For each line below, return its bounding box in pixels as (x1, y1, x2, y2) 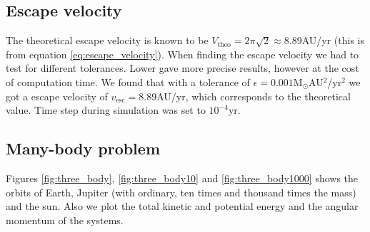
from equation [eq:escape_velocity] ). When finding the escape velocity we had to (6, 46, 359, 61)
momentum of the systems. (6, 212, 124, 227)
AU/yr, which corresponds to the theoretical (156, 88, 351, 103)
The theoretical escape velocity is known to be (6, 33, 209, 48)
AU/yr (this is (301, 33, 365, 48)
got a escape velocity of (6, 88, 108, 103)
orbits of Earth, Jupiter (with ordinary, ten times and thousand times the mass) (6, 184, 356, 199)
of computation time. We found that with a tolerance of (6, 74, 250, 89)
